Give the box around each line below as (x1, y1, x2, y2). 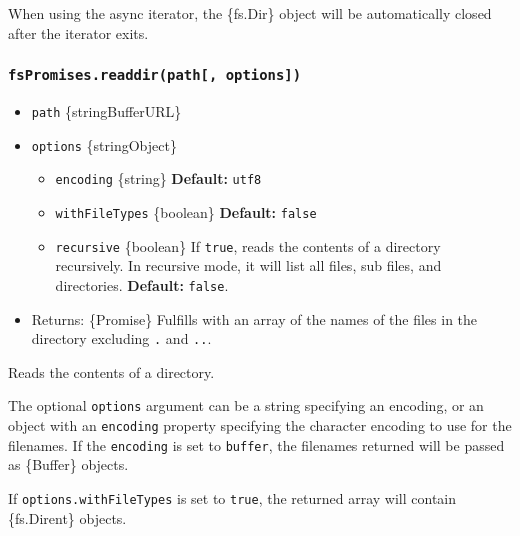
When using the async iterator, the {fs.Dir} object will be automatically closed (8, 3, 492, 23)
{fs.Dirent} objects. (8, 507, 127, 528)
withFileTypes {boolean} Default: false (55, 201, 317, 222)
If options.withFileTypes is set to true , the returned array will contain (8, 487, 457, 508)
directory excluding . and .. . (31, 328, 212, 349)
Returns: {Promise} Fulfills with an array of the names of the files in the (31, 308, 478, 329)
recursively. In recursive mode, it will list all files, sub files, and (55, 255, 442, 276)
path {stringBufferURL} (31, 100, 182, 121)
